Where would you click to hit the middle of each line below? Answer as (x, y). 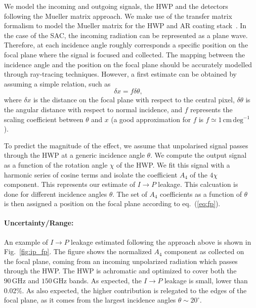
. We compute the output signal (198, 155)
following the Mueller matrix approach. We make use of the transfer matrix (118, 16)
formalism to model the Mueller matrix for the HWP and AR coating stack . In (125, 25)
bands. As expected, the (105, 281)
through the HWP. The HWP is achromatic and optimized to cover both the (120, 271)
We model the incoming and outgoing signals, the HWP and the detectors (116, 6)
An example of (26, 242)
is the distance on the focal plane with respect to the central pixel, (134, 100)
